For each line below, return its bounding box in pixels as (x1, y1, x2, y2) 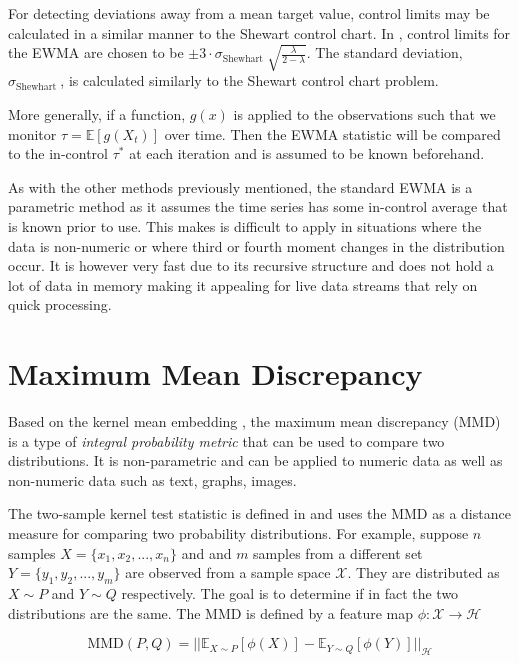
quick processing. (8, 294, 112, 315)
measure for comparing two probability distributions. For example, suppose (8, 523, 469, 544)
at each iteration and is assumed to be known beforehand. (129, 143, 485, 164)
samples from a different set (253, 542, 423, 563)
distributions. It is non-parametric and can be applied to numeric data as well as (8, 450, 503, 471)
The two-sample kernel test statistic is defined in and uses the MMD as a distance (8, 503, 511, 524)
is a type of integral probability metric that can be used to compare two (8, 430, 445, 451)
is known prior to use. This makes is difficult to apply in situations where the (8, 216, 482, 236)
